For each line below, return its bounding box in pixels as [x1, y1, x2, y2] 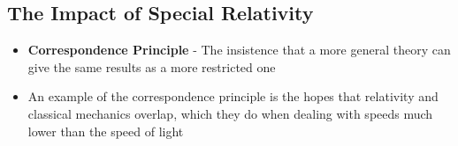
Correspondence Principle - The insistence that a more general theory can [27, 40, 451, 59]
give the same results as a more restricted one [27, 57, 276, 76]
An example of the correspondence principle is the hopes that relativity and [27, 87, 439, 106]
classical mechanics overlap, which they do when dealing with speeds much [27, 104, 433, 122]
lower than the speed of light [27, 121, 184, 140]
